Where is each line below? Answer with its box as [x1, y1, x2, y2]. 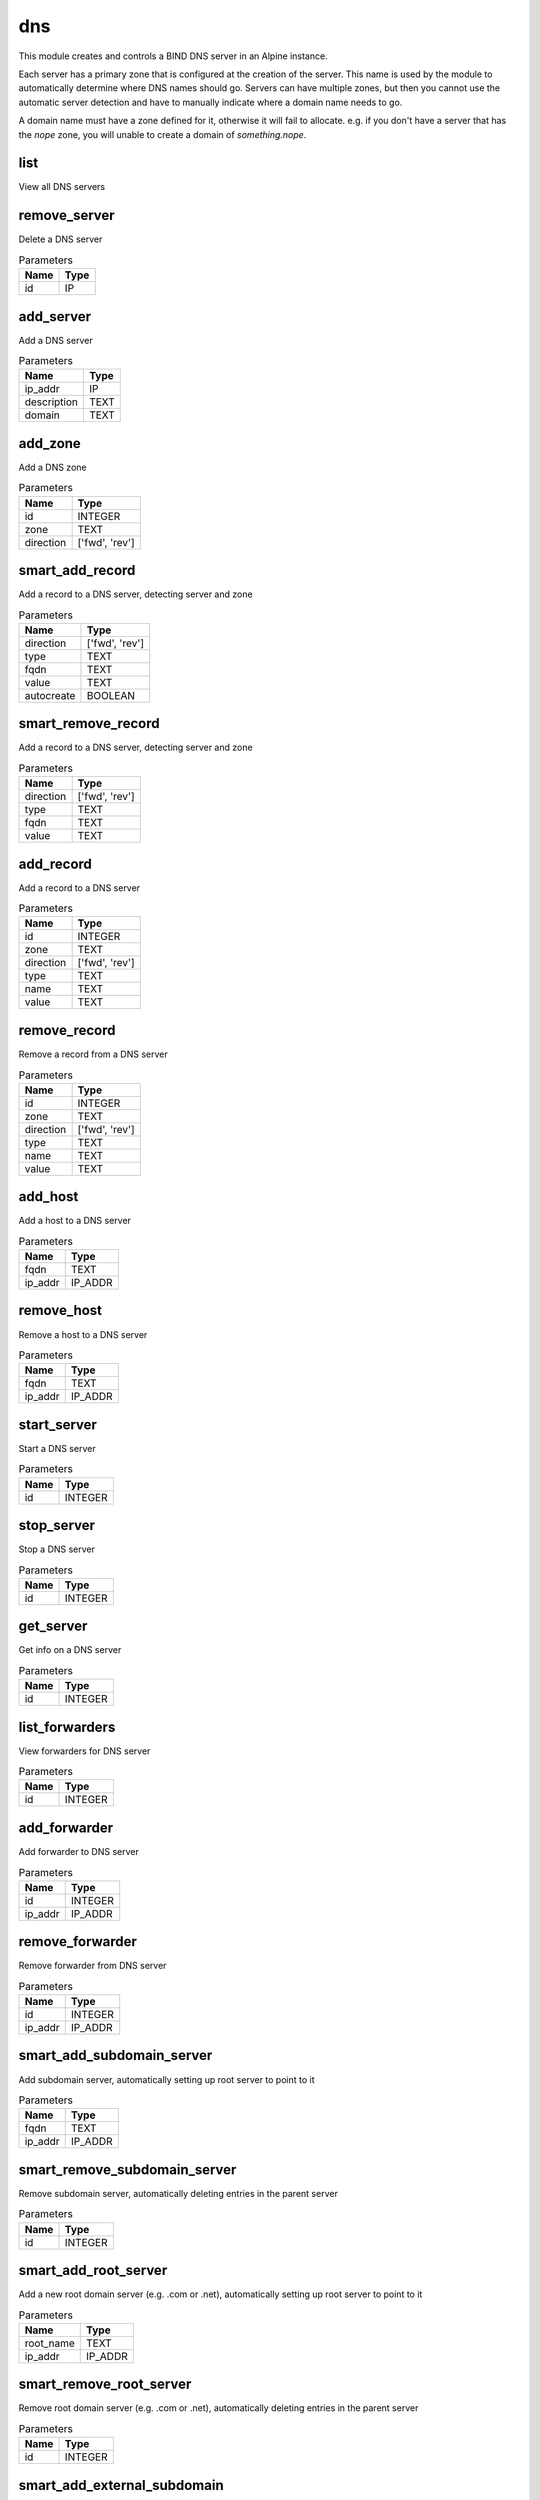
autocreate [24, 688, 76, 702]
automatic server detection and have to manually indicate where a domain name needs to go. [18, 96, 403, 108]
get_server [18, 1618, 88, 1635]
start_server [18, 1416, 97, 1433]
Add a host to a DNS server [18, 1215, 132, 1227]
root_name [24, 2336, 75, 2350]
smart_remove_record [18, 715, 160, 732]
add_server [18, 308, 92, 325]
